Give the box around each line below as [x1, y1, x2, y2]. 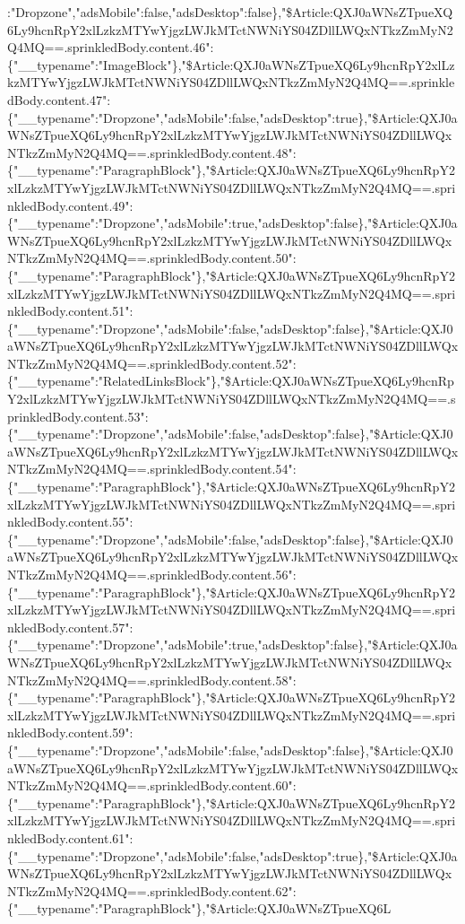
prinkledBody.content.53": [7, 406, 149, 425]
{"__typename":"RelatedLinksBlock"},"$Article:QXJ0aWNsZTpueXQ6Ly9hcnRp [7, 371, 454, 390]
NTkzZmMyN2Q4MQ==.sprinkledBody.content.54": [7, 459, 297, 478]
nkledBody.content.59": [7, 723, 133, 742]
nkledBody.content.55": [7, 512, 133, 531]
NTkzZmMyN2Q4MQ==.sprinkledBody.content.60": [7, 776, 297, 795]
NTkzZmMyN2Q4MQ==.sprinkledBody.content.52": [7, 353, 297, 372]
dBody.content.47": [7, 90, 111, 109]
